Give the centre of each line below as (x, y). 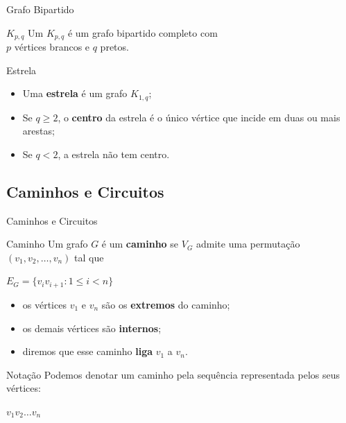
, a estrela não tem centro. (114, 154)
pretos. (114, 47)
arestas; (38, 131)
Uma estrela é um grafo (75, 93)
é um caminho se (140, 244)
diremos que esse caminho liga (88, 351)
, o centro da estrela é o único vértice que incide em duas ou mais (199, 117)
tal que (89, 257)
